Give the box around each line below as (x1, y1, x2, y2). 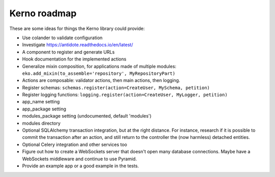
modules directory (22, 120, 61, 126)
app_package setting (22, 106, 66, 112)
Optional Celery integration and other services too (22, 141, 127, 147)
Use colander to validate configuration (22, 35, 103, 41)
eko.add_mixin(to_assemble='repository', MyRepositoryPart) (22, 70, 176, 76)
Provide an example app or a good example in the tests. (22, 163, 140, 169)
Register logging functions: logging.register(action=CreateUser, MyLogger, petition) (22, 92, 228, 98)
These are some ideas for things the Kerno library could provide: (9, 25, 145, 32)
